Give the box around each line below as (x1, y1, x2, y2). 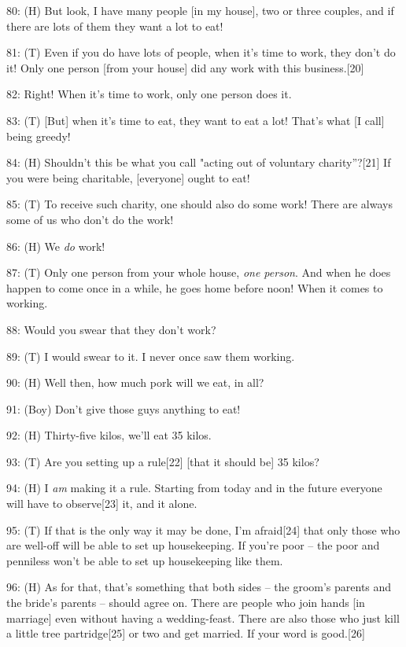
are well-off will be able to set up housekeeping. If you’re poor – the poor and (6, 537, 380, 553)
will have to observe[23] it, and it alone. (6, 495, 197, 512)
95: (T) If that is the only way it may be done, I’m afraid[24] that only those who (6, 521, 400, 538)
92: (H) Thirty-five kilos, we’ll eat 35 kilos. (6, 427, 212, 443)
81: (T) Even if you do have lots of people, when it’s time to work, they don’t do (6, 44, 396, 61)
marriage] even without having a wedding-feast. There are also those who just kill (6, 609, 400, 626)
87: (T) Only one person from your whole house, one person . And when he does (6, 264, 391, 281)
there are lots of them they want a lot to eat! (6, 17, 223, 34)
